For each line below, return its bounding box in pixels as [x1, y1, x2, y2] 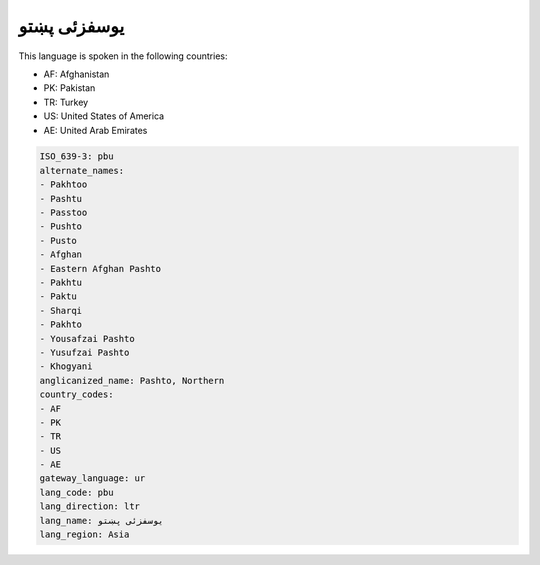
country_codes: [39, 389, 114, 400]
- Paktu [39, 291, 77, 302]
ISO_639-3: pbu [39, 151, 114, 162]
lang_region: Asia [39, 529, 130, 540]
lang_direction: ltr [39, 501, 140, 512]
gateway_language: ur [39, 473, 146, 484]
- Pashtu [39, 193, 83, 204]
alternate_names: [39, 165, 125, 176]
